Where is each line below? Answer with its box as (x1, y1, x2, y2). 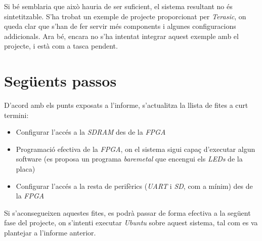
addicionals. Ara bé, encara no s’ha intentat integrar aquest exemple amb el (4, 30, 239, 41)
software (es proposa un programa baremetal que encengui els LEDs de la (16, 153, 243, 164)
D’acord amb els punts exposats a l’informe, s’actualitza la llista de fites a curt (4, 100, 248, 110)
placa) (16, 164, 35, 174)
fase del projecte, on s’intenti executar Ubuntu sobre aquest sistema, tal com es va (4, 217, 258, 228)
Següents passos (4, 70, 117, 91)
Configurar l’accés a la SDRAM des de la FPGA (16, 127, 166, 137)
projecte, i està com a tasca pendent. (4, 41, 118, 51)
